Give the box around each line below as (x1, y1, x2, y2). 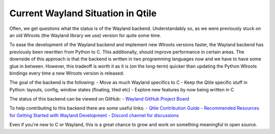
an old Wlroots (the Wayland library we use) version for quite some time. (9, 32, 161, 38)
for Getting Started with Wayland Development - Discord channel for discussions (9, 112, 179, 118)
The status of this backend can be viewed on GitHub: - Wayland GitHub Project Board (9, 96, 189, 102)
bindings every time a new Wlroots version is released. (9, 70, 124, 76)
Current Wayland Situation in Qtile (9, 8, 157, 19)
